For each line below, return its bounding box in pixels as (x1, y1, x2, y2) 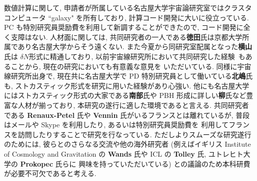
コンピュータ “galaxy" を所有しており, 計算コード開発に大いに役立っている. (4, 12, 249, 22)
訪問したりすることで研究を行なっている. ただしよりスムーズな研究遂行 (17, 129, 252, 139)
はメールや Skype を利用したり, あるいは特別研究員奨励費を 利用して (4, 119, 229, 130)
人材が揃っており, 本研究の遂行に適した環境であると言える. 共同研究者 (17, 99, 249, 110)
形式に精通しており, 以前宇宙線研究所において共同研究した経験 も (29, 51, 246, 61)
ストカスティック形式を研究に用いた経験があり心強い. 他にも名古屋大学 (15, 80, 250, 90)
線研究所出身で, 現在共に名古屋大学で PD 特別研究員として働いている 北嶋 (4, 71, 246, 81)
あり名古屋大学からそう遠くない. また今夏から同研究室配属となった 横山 (17, 41, 252, 52)
